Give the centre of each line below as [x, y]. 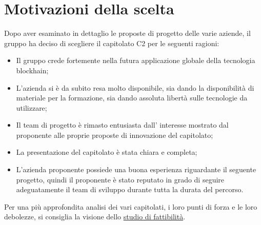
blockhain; [32, 70]
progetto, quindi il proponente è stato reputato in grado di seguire [120, 179]
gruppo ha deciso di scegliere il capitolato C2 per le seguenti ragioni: [112, 43]
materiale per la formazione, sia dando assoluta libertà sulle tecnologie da [132, 98]
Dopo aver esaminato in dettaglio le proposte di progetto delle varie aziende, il [127, 33]
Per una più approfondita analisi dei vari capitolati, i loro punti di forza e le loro [131, 206]
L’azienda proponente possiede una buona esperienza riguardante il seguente [136, 169]
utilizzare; [32, 107]
